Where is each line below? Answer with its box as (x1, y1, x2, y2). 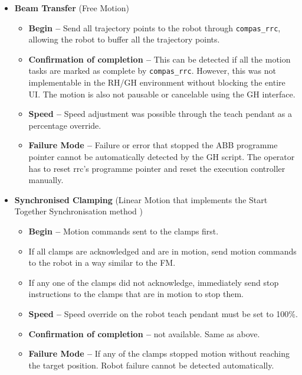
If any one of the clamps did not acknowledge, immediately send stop (28, 276, 279, 288)
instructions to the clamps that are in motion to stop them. (28, 288, 244, 300)
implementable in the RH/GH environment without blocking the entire (28, 76, 285, 89)
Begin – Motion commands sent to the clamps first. (28, 225, 219, 237)
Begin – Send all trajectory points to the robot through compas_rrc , (28, 21, 281, 34)
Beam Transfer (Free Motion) (14, 2, 129, 14)
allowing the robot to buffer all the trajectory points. (28, 33, 220, 45)
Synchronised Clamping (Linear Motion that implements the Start (14, 193, 268, 206)
